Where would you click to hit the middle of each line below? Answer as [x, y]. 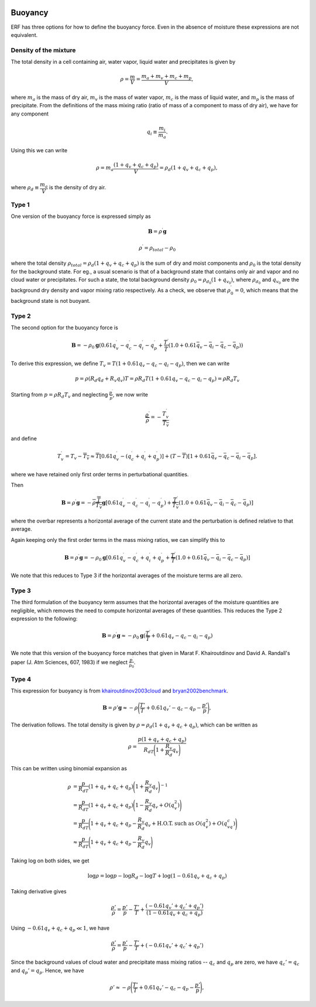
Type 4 [21, 679]
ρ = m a [105, 169]
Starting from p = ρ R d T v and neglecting [59, 395]
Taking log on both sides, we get [50, 861]
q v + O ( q [163, 806]
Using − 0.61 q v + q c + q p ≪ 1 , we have [60, 929]
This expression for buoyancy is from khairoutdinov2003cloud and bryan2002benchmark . [119, 691]
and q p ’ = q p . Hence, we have [47, 971]
